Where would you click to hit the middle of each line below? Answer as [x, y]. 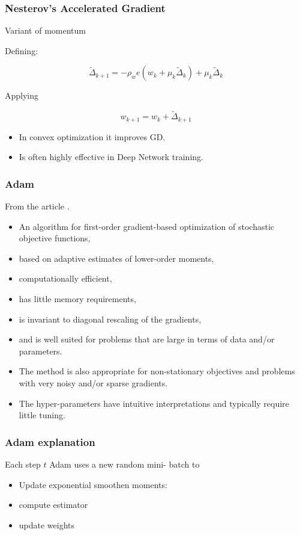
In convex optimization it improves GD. [92, 136]
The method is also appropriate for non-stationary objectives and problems [157, 371]
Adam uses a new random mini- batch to [124, 464]
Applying [22, 95]
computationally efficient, [65, 278]
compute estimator [53, 505]
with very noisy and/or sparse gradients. [93, 383]
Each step [23, 464]
